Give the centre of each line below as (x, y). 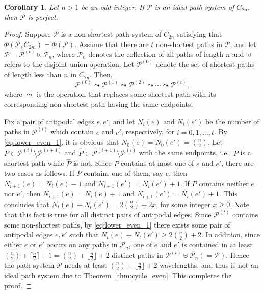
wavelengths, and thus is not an (209, 265)
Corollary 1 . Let (32, 7)
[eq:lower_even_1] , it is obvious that (62, 142)
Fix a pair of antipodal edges (49, 121)
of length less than (33, 74)
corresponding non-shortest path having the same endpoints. (99, 104)
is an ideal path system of (194, 7)
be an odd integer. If (113, 7)
